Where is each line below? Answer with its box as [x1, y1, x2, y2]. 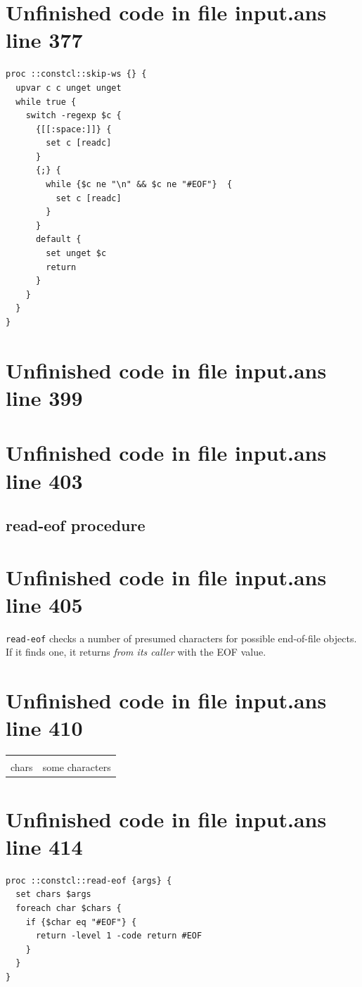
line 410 [6, 713, 83, 742]
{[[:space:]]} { [35, 124, 112, 134]
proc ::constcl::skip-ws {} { [6, 69, 147, 79]
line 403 [6, 466, 83, 495]
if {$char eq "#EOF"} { [25, 917, 137, 927]
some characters [42, 760, 111, 775]
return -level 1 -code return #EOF [35, 931, 202, 941]
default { [35, 234, 82, 245]
